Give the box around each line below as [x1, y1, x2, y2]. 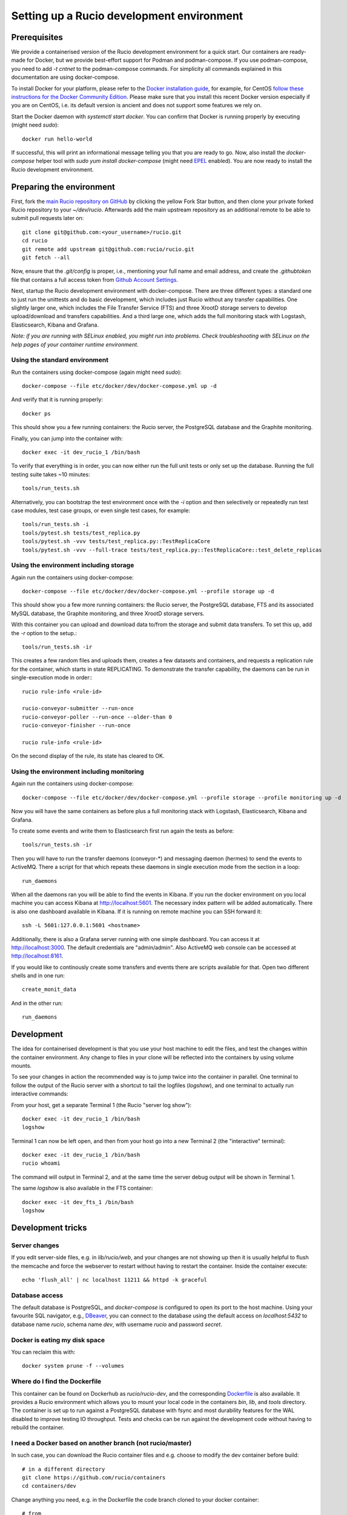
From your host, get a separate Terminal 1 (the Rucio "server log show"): [11, 1101, 192, 1108]
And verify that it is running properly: [11, 396, 103, 403]
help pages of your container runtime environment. [11, 341, 139, 348]
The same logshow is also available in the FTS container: [11, 1185, 153, 1192]
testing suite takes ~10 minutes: [11, 470, 90, 478]
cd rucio [22, 237, 48, 244]
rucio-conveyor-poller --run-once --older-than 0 [22, 713, 173, 721]
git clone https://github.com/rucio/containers [22, 1474, 166, 1481]
